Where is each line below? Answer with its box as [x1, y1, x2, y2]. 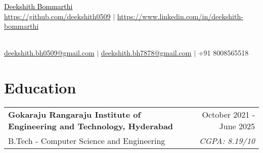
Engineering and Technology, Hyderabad [8, 120, 173, 132]
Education [4, 77, 76, 98]
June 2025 [219, 120, 255, 132]
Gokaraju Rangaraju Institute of [8, 109, 141, 121]
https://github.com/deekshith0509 [4, 11, 111, 21]
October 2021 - [202, 109, 255, 121]
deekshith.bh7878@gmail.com [101, 47, 192, 58]
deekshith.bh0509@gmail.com [4, 47, 95, 58]
